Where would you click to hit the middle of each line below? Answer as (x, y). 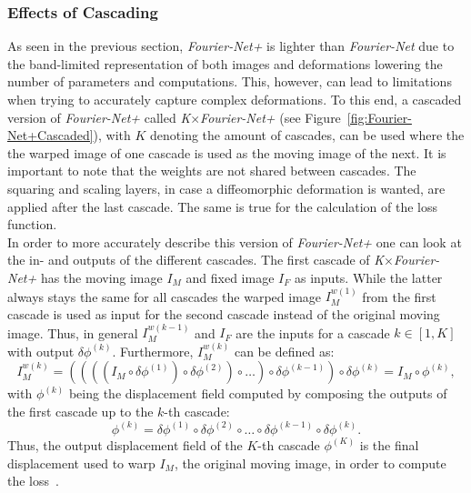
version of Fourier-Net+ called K (99, 117)
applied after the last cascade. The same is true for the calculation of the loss (223, 206)
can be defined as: (284, 351)
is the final (389, 444)
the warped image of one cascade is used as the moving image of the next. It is (227, 152)
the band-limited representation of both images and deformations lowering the (225, 63)
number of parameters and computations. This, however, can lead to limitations (230, 81)
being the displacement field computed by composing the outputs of (258, 393)
